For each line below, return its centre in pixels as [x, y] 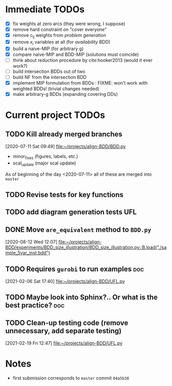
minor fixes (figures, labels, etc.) [45, 157]
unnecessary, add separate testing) [63, 331]
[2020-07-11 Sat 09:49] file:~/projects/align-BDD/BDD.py [66, 147]
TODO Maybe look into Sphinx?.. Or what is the [81, 298]
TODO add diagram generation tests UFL [71, 212]
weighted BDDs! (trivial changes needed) [56, 89]
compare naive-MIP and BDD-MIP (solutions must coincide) [76, 54]
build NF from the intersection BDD [50, 77]
